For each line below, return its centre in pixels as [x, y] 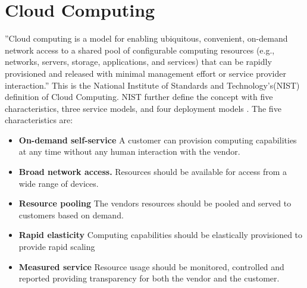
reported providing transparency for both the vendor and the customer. [149, 278]
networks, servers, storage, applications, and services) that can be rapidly [138, 62]
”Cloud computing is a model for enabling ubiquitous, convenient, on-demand [146, 38]
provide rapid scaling [57, 247]
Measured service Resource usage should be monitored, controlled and [151, 266]
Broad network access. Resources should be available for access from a [153, 172]
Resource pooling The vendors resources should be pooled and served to [155, 203]
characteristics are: [39, 120]
